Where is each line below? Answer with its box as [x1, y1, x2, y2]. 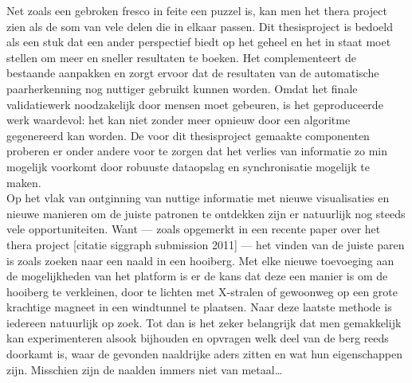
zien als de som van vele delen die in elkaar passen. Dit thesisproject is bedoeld [6, 18, 393, 34]
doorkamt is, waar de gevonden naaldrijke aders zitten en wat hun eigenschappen [6, 346, 402, 362]
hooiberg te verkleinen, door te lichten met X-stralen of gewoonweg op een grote [6, 283, 398, 299]
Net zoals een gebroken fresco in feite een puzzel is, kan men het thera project [6, 2, 387, 18]
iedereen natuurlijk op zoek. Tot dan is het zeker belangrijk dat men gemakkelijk [6, 314, 402, 330]
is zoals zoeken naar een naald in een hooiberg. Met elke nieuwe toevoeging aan [6, 252, 394, 268]
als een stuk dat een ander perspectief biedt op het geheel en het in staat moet [6, 33, 391, 50]
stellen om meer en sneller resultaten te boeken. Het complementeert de [6, 49, 356, 65]
